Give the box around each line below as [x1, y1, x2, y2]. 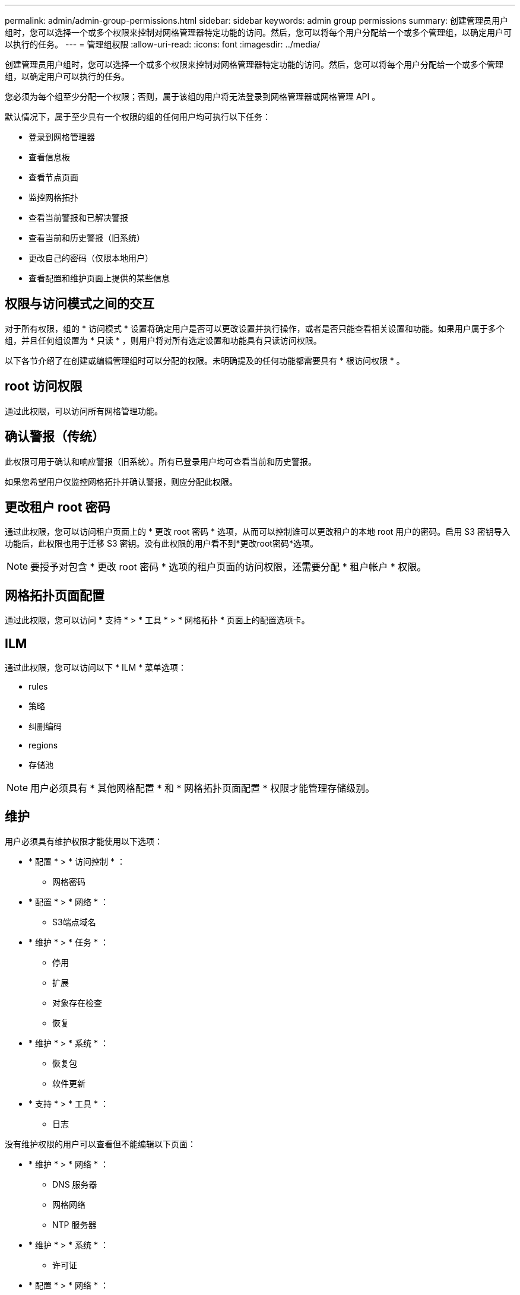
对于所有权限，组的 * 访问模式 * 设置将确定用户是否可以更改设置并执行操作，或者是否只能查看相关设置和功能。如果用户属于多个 [5, 323, 505, 334]
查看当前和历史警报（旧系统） [28, 233, 145, 243]
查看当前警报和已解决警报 [28, 212, 128, 223]
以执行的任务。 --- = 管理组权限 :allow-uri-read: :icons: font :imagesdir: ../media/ [5, 39, 321, 49]
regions [28, 740, 58, 751]
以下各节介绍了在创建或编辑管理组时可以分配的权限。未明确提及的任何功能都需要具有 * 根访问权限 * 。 [5, 355, 405, 366]
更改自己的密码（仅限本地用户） [28, 253, 153, 263]
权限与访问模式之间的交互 [5, 296, 154, 312]
